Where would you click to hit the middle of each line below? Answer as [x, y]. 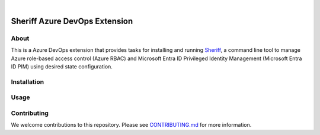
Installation [28, 81]
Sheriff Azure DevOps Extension [72, 21]
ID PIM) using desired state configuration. [62, 66]
